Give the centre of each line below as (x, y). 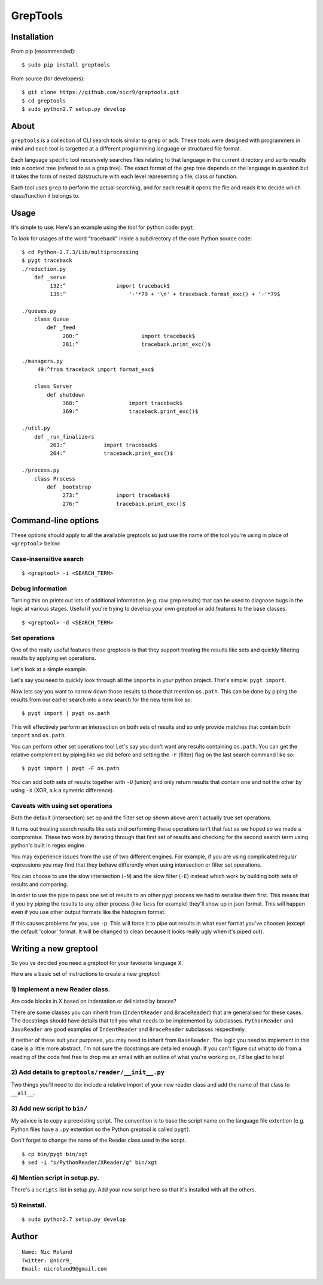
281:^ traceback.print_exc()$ (137, 344)
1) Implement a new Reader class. (61, 989)
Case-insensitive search (47, 559)
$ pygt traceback (47, 260)
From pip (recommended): (43, 52)
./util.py (36, 428)
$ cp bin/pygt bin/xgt (55, 1154)
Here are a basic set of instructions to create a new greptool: (86, 974)
